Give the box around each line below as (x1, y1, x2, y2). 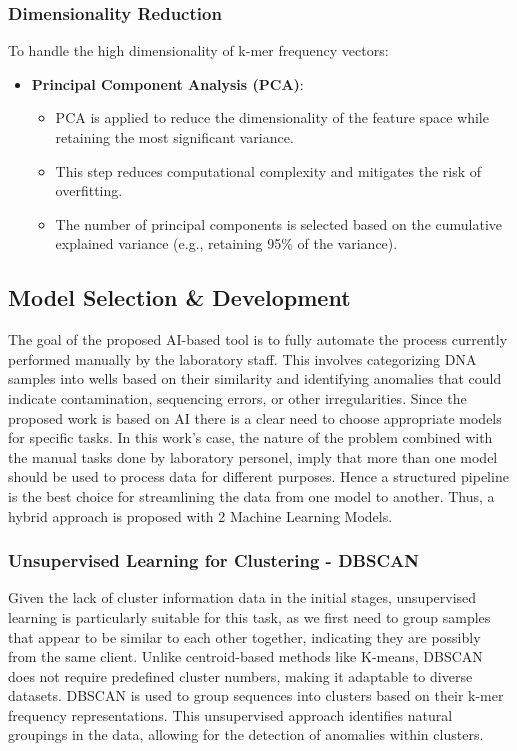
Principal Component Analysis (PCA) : (31, 73, 304, 94)
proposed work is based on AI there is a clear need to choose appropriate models (8, 407, 502, 428)
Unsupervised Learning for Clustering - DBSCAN (8, 548, 419, 573)
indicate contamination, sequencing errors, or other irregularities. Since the (8, 387, 467, 408)
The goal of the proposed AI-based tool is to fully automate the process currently (8, 329, 508, 350)
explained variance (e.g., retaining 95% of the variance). (55, 233, 398, 254)
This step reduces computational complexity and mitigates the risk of (55, 160, 482, 181)
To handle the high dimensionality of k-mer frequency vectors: (8, 40, 389, 61)
